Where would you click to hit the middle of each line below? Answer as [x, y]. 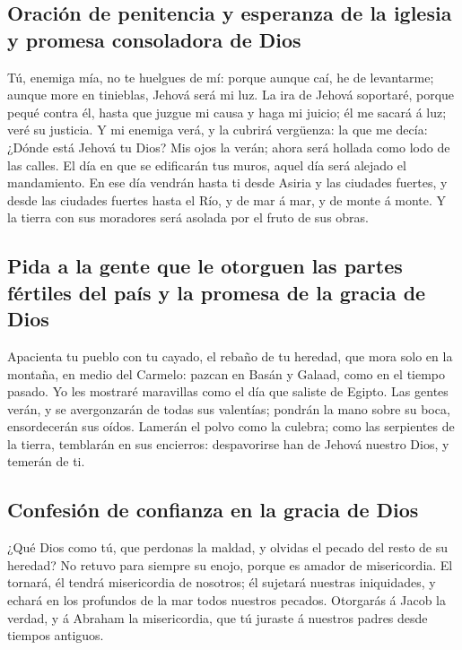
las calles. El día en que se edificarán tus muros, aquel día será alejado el [207, 165]
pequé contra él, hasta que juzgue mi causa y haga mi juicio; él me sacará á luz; [227, 112]
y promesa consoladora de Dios [154, 39]
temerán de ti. [46, 461]
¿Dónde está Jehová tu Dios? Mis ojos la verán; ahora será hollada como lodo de [229, 147]
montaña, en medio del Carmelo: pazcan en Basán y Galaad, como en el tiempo [227, 373]
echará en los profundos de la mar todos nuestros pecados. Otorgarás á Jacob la [227, 600]
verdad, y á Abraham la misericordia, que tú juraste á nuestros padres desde [218, 617]
